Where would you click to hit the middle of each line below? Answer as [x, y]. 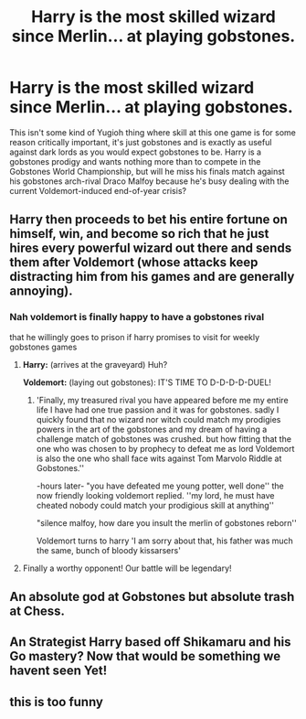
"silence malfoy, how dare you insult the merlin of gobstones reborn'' [166, 522]
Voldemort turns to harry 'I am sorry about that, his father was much [165, 541]
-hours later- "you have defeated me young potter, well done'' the [160, 486]
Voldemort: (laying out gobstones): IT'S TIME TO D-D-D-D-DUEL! [147, 382]
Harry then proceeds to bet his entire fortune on [148, 220]
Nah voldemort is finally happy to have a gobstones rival [137, 317]
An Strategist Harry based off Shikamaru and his [150, 642]
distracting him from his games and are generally [152, 277]
